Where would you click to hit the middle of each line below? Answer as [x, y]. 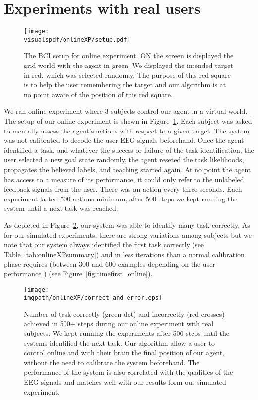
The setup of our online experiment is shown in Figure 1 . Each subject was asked [128, 121]
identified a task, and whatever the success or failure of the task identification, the [129, 150]
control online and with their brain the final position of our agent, [124, 353]
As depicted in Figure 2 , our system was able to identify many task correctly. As [127, 225]
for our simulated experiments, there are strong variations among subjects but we [128, 234]
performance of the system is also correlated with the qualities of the [129, 372]
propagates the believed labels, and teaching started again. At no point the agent [128, 169]
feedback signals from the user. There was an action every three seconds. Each [123, 189]
